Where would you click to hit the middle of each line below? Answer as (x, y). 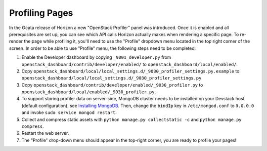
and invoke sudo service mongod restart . (69, 113)
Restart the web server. (45, 133)
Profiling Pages (41, 13)
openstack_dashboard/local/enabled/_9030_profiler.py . (89, 92)
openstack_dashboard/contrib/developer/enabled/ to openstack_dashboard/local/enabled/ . (130, 64)
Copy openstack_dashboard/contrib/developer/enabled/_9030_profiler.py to (112, 85)
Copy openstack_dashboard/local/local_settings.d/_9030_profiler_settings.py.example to (131, 71)
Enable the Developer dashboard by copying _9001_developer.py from (96, 57)
